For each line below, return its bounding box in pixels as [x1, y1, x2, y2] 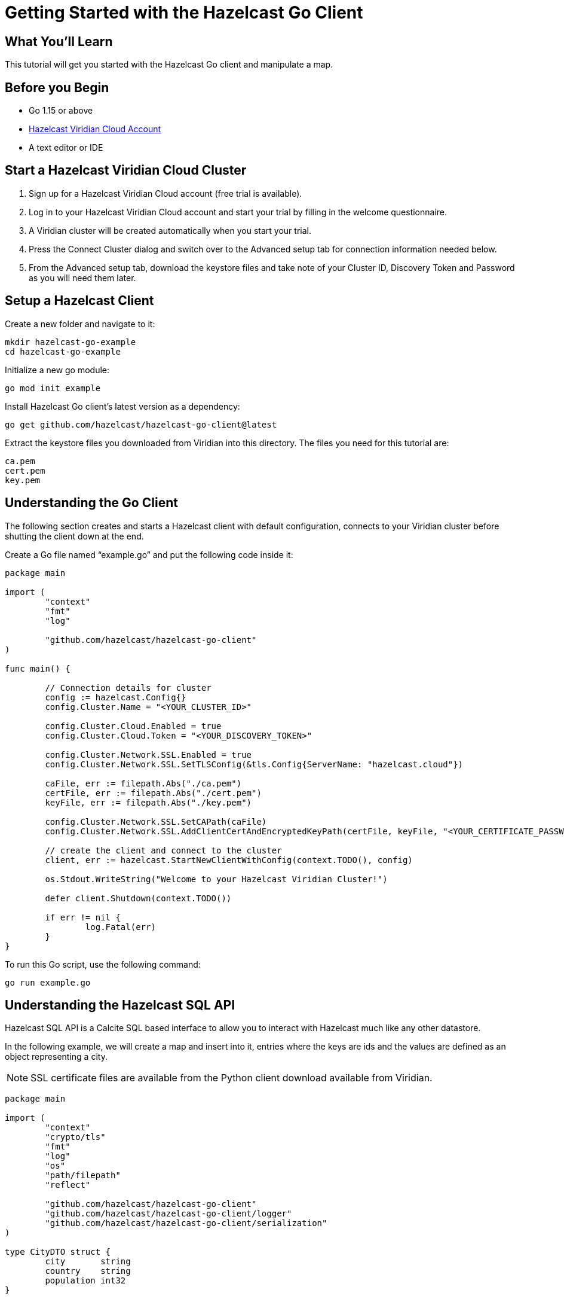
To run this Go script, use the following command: [5, 959, 201, 969]
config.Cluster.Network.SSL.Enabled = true [45, 749, 252, 760]
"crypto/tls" [45, 1132, 106, 1142]
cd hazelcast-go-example [5, 346, 121, 356]
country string [45, 1266, 131, 1276]
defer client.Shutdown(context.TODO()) [45, 893, 232, 903]
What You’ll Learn [5, 33, 113, 49]
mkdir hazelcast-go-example [5, 337, 136, 347]
